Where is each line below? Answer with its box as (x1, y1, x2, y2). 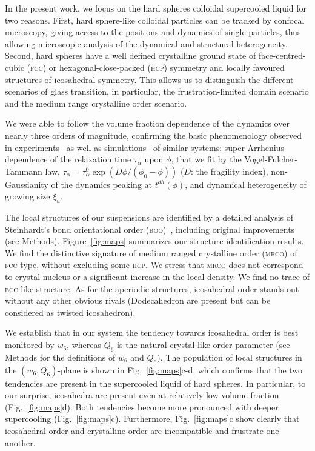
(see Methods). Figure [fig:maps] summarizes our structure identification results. (5, 235, 304, 247)
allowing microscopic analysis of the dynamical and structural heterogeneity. (5, 37, 288, 50)
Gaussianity (5, 178, 48, 190)
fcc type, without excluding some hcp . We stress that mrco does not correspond (5, 258, 303, 271)
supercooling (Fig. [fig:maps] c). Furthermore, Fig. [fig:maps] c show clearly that (5, 412, 300, 425)
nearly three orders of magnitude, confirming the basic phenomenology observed (5, 129, 302, 141)
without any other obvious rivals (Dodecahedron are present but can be (5, 294, 271, 307)
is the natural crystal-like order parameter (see (117, 338, 290, 351)
